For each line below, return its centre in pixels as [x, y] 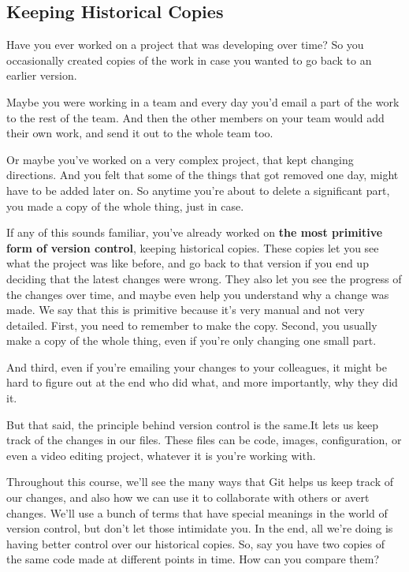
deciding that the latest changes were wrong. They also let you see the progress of [204, 278]
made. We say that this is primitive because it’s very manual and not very [186, 310]
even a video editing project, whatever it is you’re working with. [161, 455]
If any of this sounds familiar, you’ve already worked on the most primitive [195, 232]
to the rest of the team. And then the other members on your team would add [195, 117]
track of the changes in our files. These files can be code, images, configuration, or [204, 440]
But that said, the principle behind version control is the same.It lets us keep [193, 424]
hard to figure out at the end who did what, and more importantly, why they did [202, 382]
